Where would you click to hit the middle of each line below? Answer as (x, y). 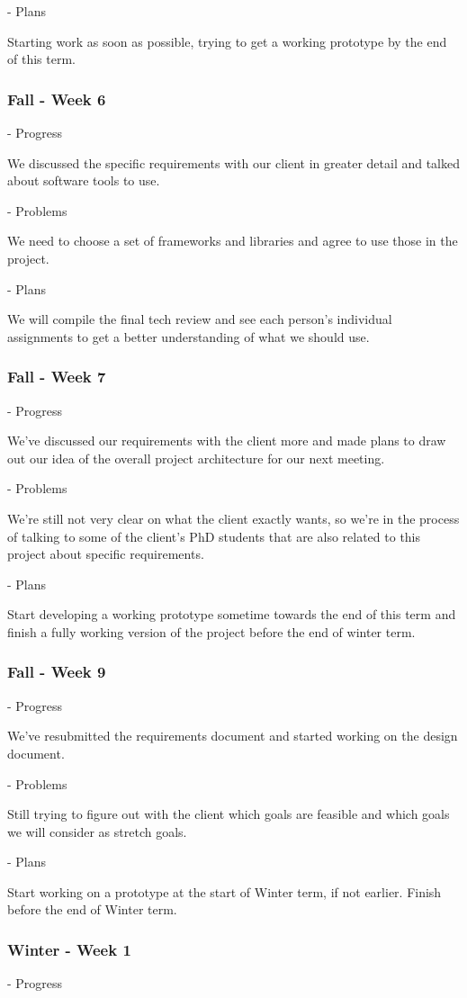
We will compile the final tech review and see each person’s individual (200, 319)
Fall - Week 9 (57, 672)
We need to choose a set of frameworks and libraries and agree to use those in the (233, 241)
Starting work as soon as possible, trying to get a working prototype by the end (227, 41)
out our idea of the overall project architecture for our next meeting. (196, 458)
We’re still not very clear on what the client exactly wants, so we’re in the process (233, 518)
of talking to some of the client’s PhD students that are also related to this (214, 536)
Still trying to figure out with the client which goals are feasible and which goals (229, 814)
